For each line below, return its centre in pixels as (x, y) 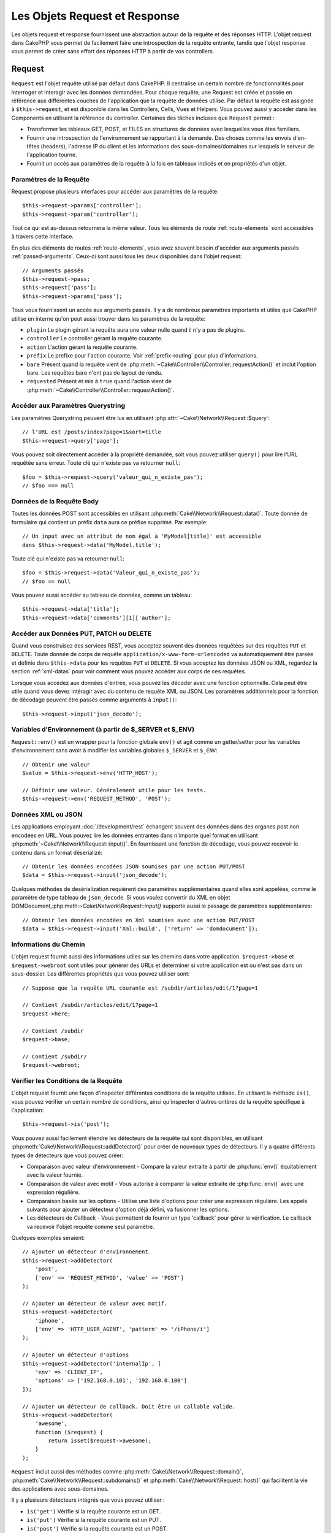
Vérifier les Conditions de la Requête (67, 1080)
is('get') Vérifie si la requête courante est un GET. (94, 1511)
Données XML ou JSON (47, 814)
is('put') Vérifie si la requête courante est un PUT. (94, 1520)
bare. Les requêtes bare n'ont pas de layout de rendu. (94, 373)
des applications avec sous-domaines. (60, 1489)
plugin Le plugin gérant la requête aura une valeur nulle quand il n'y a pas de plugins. (136, 330)
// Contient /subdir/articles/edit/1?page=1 (90, 1005)
